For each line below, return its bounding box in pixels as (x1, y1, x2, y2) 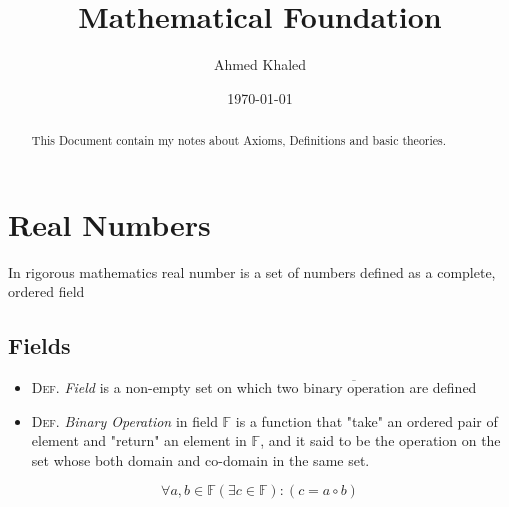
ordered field (8, 281, 85, 302)
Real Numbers (8, 203, 211, 244)
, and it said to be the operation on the (260, 430, 501, 451)
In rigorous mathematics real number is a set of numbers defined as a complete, (8, 261, 496, 282)
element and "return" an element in (31, 430, 247, 451)
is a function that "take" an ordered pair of (235, 410, 498, 431)
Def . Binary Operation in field (31, 410, 218, 431)
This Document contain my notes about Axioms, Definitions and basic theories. (31, 132, 447, 149)
